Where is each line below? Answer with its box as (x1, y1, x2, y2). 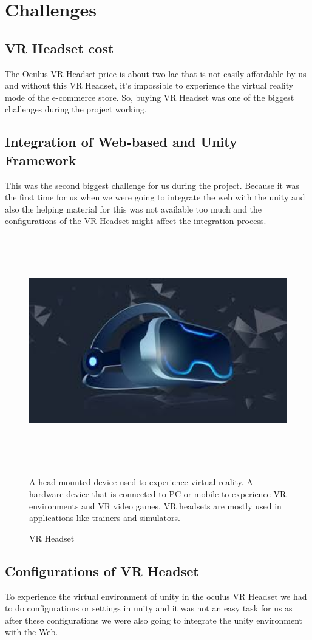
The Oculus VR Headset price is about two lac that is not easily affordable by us (5, 67, 307, 80)
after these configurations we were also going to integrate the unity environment (5, 613, 303, 626)
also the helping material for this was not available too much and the (5, 202, 262, 215)
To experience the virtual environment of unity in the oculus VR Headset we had (5, 590, 307, 602)
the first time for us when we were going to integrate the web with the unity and (5, 191, 305, 203)
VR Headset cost (5, 38, 114, 57)
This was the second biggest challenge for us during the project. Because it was (5, 179, 299, 191)
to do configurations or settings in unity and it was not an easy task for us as (5, 602, 293, 614)
